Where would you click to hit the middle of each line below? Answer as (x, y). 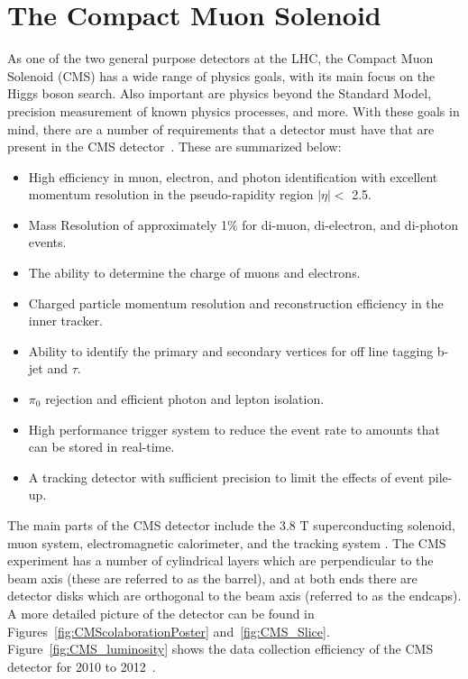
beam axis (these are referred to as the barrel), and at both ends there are (212, 578)
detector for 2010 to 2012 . (82, 666)
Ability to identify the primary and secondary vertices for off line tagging (231, 350)
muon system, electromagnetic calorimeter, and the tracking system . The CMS (227, 542)
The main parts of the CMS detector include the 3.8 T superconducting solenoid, (231, 525)
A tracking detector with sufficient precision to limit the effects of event (226, 477)
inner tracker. (65, 321)
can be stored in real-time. (101, 447)
